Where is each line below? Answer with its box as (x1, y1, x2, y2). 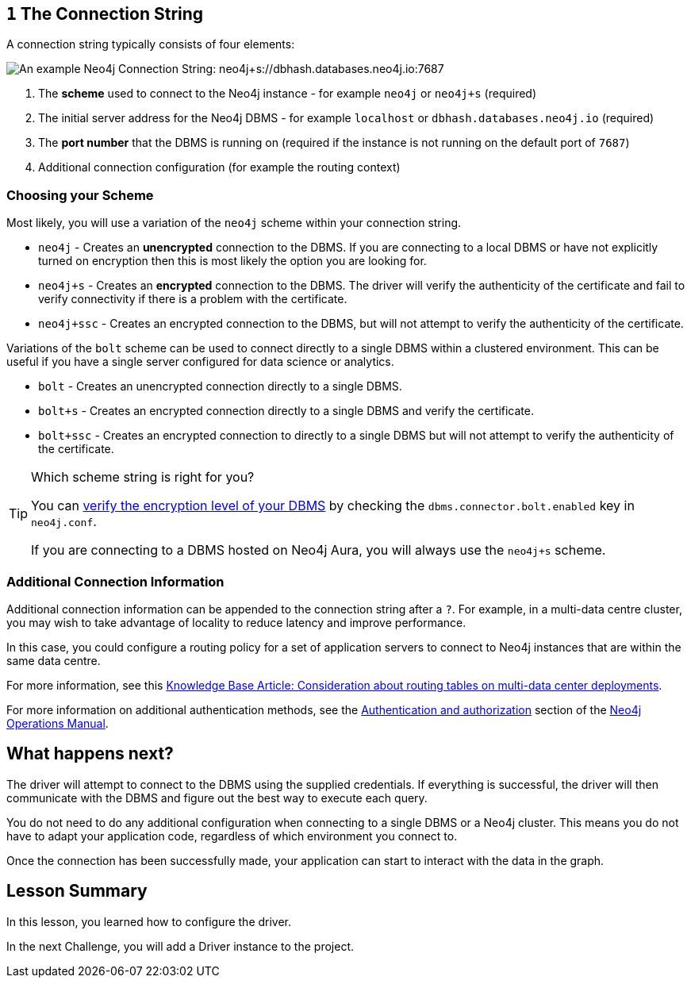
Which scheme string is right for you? (31, 469, 255, 486)
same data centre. (6, 653, 101, 667)
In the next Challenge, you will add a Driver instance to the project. (6, 939, 354, 953)
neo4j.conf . (31, 513, 97, 530)
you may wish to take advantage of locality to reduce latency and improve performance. (6, 615, 466, 629)
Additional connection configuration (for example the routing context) (38, 160, 401, 175)
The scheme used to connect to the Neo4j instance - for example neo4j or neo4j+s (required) (38, 86, 537, 101)
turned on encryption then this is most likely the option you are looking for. (38, 254, 427, 268)
